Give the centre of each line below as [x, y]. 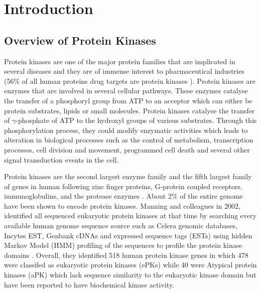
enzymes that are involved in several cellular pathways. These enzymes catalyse [126, 91]
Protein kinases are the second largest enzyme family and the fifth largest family [128, 176]
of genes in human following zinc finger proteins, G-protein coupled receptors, [123, 186]
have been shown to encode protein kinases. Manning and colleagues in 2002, [122, 205]
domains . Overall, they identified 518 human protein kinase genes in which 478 [126, 255]
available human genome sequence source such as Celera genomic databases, [121, 226]
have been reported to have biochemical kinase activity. [89, 284]
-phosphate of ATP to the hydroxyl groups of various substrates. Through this [136, 120]
